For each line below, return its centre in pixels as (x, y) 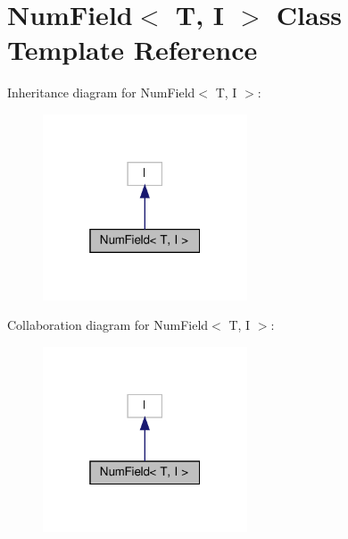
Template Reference (133, 50)
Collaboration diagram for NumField (108, 325)
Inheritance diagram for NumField (101, 93)
